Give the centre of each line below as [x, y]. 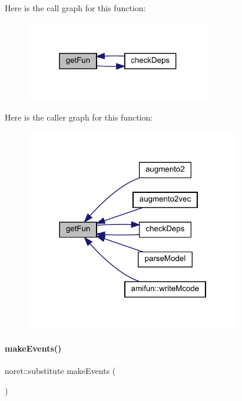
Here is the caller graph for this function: [79, 117]
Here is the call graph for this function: [75, 8]
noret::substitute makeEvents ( [60, 371]
